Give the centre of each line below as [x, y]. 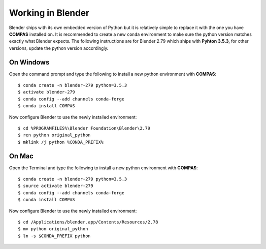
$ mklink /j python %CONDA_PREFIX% [61, 142]
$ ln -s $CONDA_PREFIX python [54, 236]
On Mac [21, 156]
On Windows [29, 62]
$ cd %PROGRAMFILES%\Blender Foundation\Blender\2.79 [84, 128]
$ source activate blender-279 [56, 186]
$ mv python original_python [53, 229]
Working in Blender [49, 13]
